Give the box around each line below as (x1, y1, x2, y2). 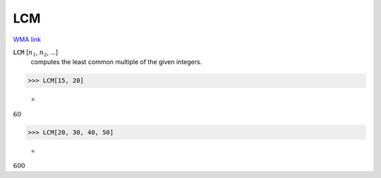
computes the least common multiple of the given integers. (30, 58, 202, 66)
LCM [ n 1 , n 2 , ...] (13, 48, 59, 58)
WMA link (13, 35, 42, 44)
